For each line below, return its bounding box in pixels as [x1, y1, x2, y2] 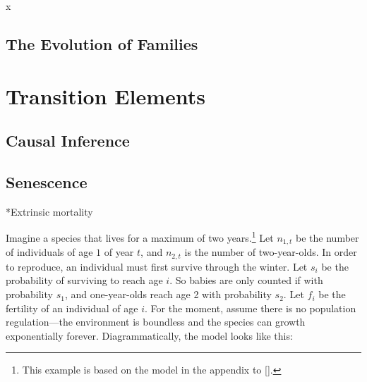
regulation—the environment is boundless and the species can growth [6, 314, 306, 329]
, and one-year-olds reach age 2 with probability [64, 287, 272, 302]
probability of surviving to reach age [6, 273, 163, 288]
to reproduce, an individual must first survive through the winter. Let [6, 259, 308, 273]
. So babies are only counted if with [169, 273, 323, 288]
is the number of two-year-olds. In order [184, 245, 357, 259]
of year [104, 245, 134, 259]
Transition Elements [6, 81, 205, 110]
